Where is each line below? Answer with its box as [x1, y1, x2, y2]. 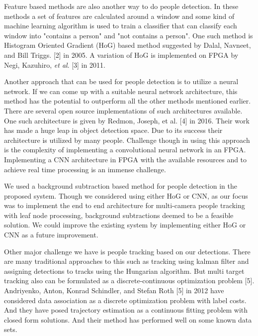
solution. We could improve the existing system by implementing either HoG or [4, 220, 246, 230]
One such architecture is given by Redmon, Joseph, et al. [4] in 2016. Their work [4, 115, 250, 125]
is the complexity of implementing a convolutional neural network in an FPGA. [4, 144, 246, 155]
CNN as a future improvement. [4, 229, 98, 240]
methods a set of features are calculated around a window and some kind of [4, 10, 235, 21]
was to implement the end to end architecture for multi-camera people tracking [4, 200, 245, 211]
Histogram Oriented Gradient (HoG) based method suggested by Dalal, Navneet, [4, 40, 251, 50]
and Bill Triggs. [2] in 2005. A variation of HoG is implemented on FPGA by [4, 49, 239, 60]
